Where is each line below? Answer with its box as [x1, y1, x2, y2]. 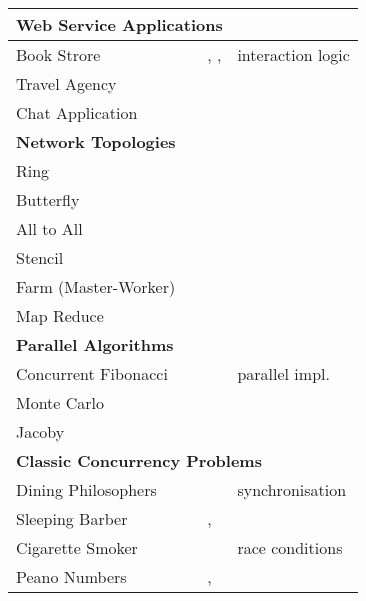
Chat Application [16, 101, 138, 124]
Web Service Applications [16, 13, 223, 36]
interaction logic [237, 43, 350, 66]
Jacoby [16, 420, 65, 443]
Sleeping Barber [16, 507, 128, 530]
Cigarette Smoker [16, 536, 138, 559]
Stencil [16, 246, 64, 269]
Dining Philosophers [16, 478, 157, 501]
